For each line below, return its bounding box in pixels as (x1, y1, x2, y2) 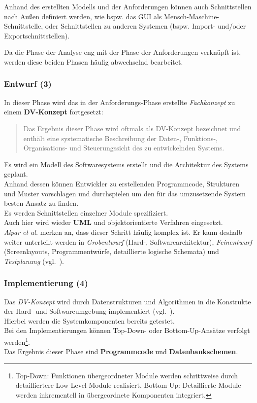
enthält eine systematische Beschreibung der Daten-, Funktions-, (23, 133, 218, 143)
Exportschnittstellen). (4, 30, 70, 40)
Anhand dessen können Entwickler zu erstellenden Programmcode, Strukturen (4, 178, 240, 188)
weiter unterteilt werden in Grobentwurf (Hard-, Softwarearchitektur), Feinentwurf (4, 236, 252, 247)
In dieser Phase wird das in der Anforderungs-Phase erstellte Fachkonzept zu (4, 97, 235, 107)
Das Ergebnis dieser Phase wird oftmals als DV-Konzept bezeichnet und (23, 123, 241, 133)
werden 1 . (4, 335, 30, 347)
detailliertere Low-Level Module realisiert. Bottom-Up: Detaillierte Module (15, 380, 241, 390)
